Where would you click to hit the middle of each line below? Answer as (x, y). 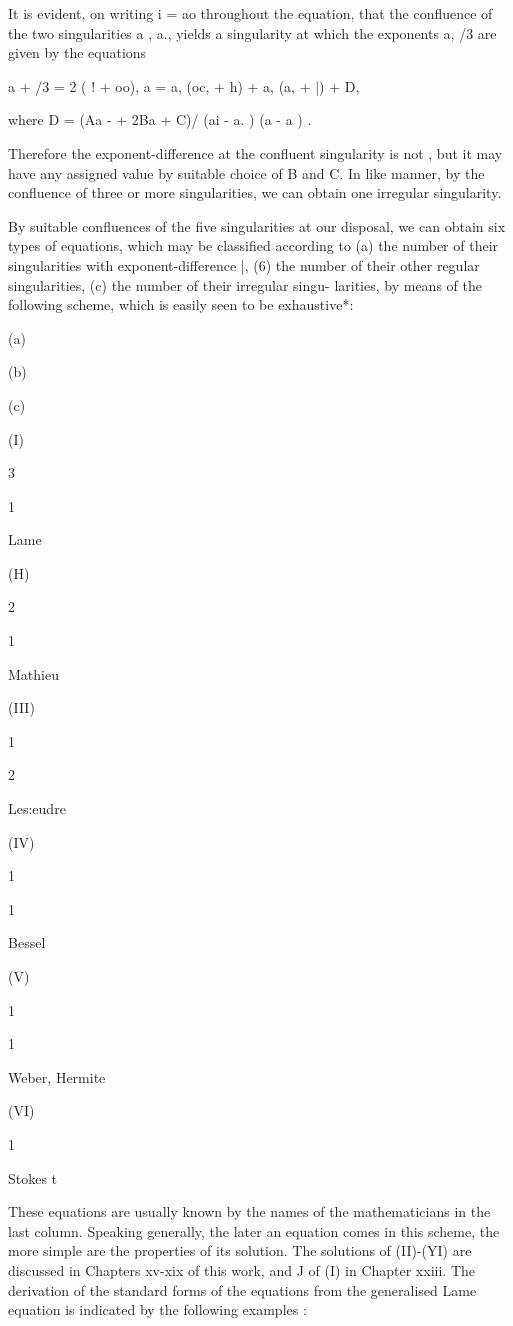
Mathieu (33, 673)
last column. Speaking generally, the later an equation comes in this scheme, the (254, 1230)
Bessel (27, 942)
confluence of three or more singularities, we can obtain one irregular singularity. (255, 192)
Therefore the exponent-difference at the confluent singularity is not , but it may (255, 152)
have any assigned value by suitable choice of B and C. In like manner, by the (246, 172)
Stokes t (33, 1177)
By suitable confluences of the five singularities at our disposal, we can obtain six (257, 225)
